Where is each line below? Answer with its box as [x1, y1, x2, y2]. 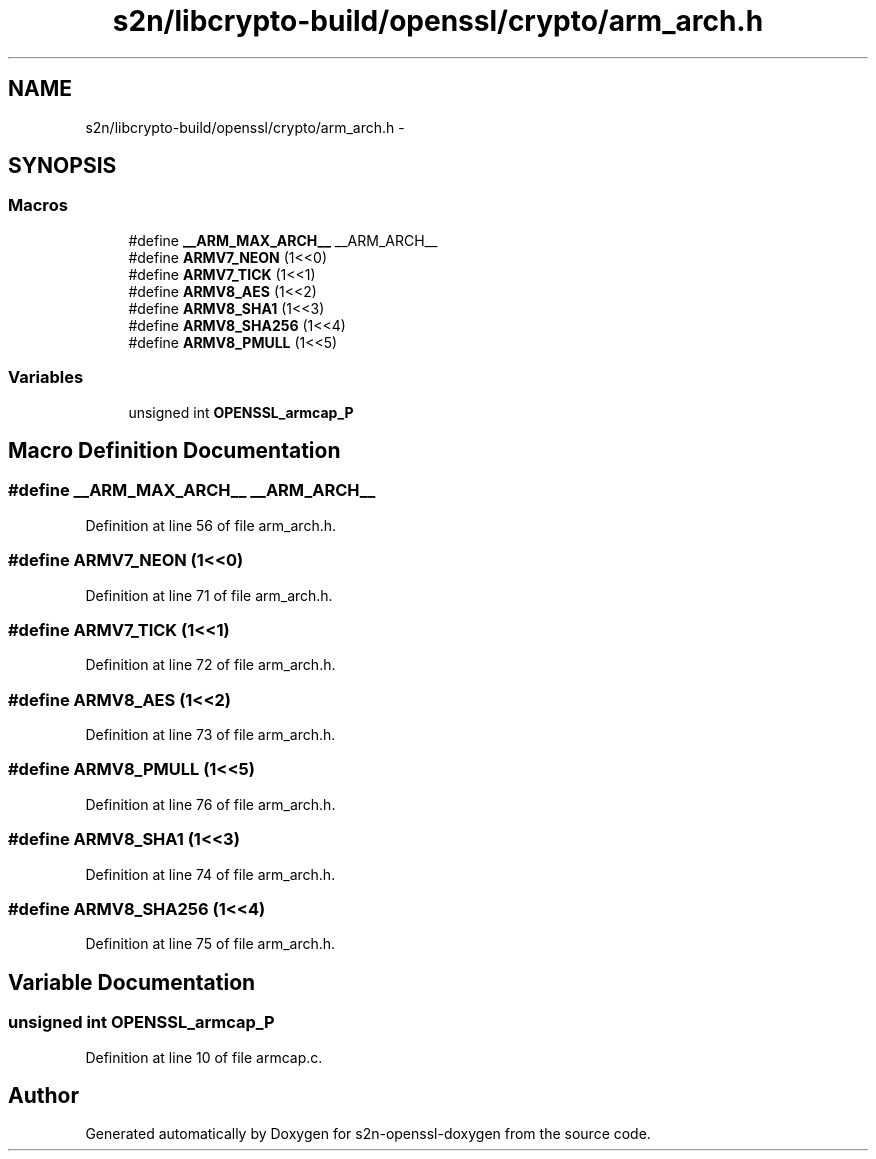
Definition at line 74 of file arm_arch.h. [85, 865, 336, 883]
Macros [8, 195, 68, 216]
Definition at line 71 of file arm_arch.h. [85, 586, 333, 604]
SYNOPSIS [8, 153, 117, 179]
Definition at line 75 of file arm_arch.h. [85, 935, 336, 953]
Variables [8, 367, 84, 388]
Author [8, 1082, 79, 1108]
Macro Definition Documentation [8, 437, 341, 463]
